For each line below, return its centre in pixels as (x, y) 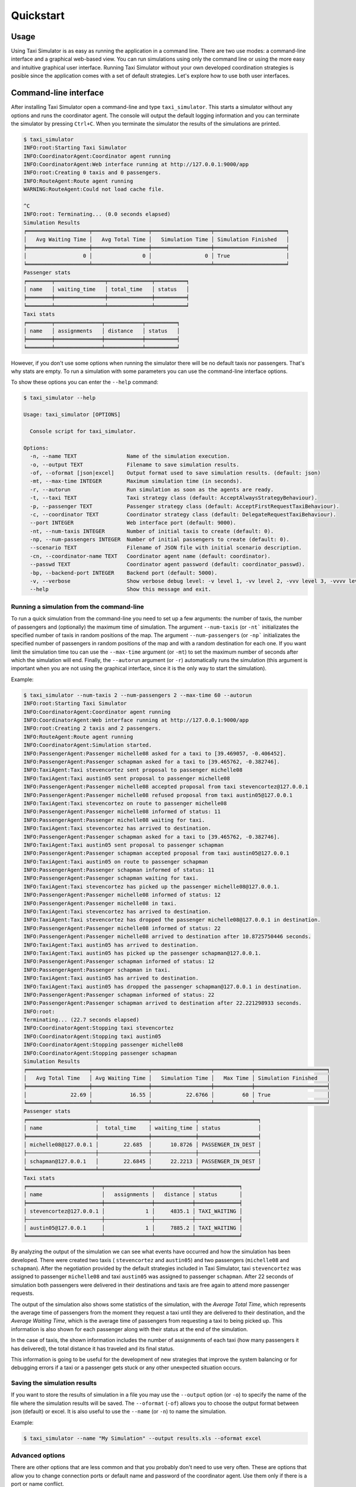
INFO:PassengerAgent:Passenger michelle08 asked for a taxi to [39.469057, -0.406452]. (155, 753)
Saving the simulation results (54, 1383)
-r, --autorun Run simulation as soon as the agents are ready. (152, 490)
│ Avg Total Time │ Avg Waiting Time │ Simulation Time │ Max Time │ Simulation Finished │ (177, 1078)
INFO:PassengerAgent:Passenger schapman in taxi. (97, 970)
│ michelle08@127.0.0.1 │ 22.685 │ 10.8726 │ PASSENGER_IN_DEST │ (142, 1144)
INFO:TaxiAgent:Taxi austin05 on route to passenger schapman (116, 862)
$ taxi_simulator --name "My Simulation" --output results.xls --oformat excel (142, 1438)
